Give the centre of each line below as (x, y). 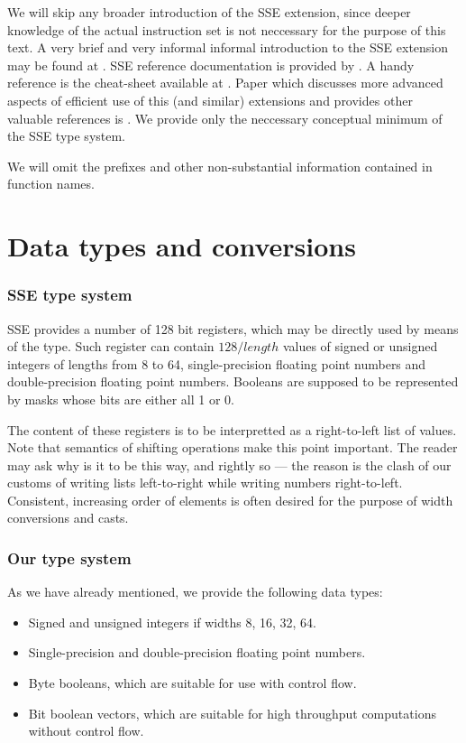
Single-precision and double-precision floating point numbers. (197, 652)
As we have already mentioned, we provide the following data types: (195, 592)
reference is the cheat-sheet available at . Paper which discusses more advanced (225, 83)
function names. (51, 184)
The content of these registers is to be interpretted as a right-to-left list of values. (232, 429)
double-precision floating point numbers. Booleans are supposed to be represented (233, 381)
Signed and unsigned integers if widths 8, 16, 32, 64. (172, 622)
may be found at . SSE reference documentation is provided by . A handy (211, 65)
